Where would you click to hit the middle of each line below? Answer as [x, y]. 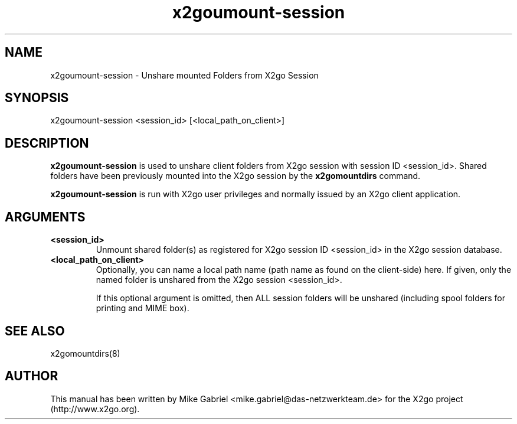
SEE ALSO [35, 331]
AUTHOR [32, 376]
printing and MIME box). [143, 308]
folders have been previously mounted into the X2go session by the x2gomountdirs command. [235, 176]
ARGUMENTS [45, 217]
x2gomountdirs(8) [85, 353]
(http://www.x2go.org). [95, 409]
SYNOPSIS [37, 98]
